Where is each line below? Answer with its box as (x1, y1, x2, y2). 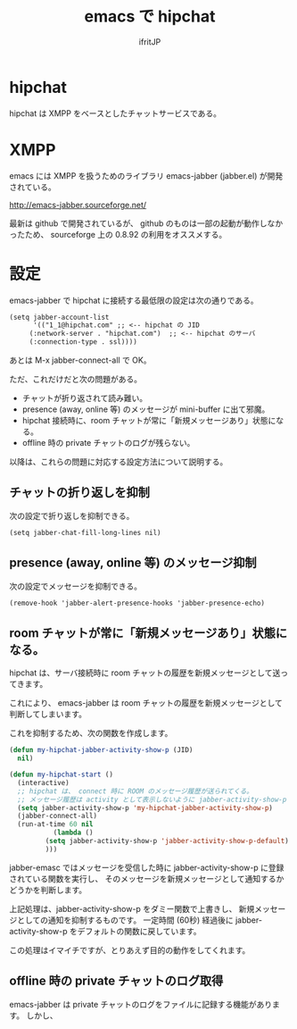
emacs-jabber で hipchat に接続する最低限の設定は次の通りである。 (9, 295, 259, 305)
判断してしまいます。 (9, 709, 87, 720)
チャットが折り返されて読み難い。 (21, 393, 148, 404)
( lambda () (53, 828, 94, 838)
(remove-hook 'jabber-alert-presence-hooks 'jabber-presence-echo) (9, 598, 266, 607)
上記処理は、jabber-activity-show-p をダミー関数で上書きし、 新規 (9, 903, 255, 914)
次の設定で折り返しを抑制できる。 (9, 510, 135, 521)
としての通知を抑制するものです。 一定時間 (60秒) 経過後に (16, 915, 234, 925)
